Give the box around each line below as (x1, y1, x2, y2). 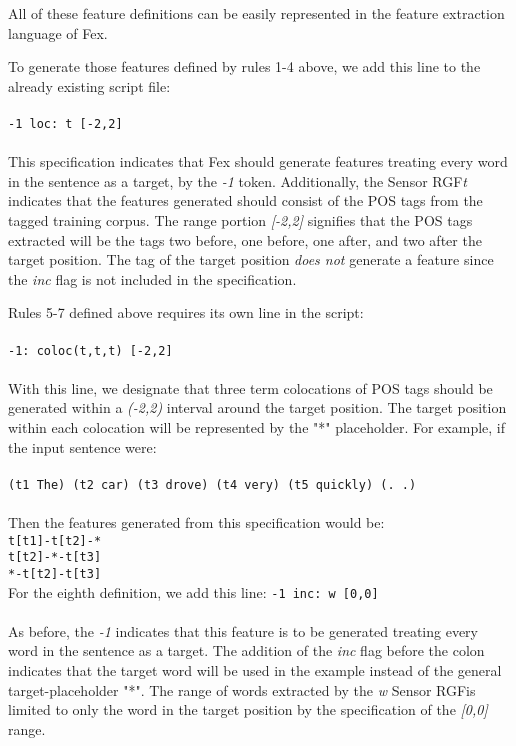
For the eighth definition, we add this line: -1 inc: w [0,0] (8, 581, 379, 602)
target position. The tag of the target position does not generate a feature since (8, 249, 494, 270)
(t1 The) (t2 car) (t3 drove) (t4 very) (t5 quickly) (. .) (8, 477, 417, 492)
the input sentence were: (8, 436, 157, 457)
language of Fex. (8, 22, 108, 43)
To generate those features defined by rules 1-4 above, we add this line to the (8, 56, 481, 77)
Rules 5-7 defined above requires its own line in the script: (8, 302, 364, 323)
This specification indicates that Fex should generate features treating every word (8, 151, 508, 172)
